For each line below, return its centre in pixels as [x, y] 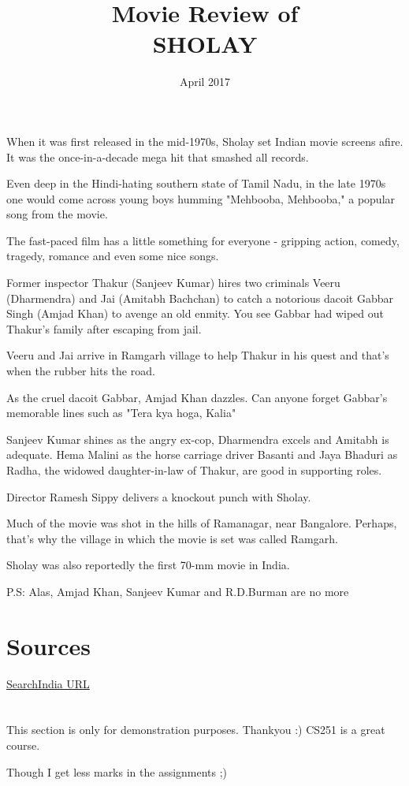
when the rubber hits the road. [81, 371]
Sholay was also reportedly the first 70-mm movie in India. [148, 565]
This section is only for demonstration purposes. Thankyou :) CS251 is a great [196, 730]
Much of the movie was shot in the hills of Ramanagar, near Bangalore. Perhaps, [202, 523]
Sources [48, 645]
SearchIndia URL [48, 683]
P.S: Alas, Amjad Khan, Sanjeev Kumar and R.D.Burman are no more [178, 591]
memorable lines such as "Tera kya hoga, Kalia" [121, 413]
